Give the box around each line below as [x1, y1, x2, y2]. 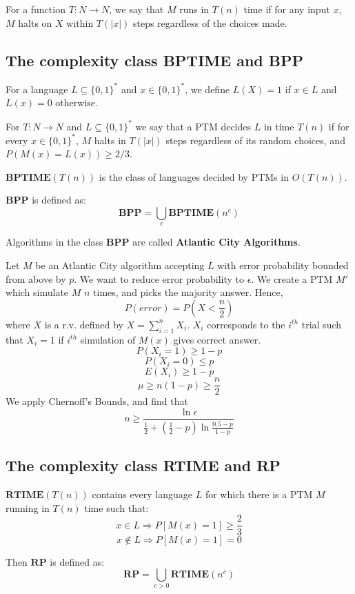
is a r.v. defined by [44, 317, 123, 331]
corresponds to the [207, 317, 285, 331]
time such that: [84, 500, 149, 515]
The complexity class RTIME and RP [6, 455, 281, 476]
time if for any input [243, 2, 330, 16]
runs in [179, 2, 210, 16]
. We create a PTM [251, 271, 333, 286]
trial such [301, 317, 342, 331]
